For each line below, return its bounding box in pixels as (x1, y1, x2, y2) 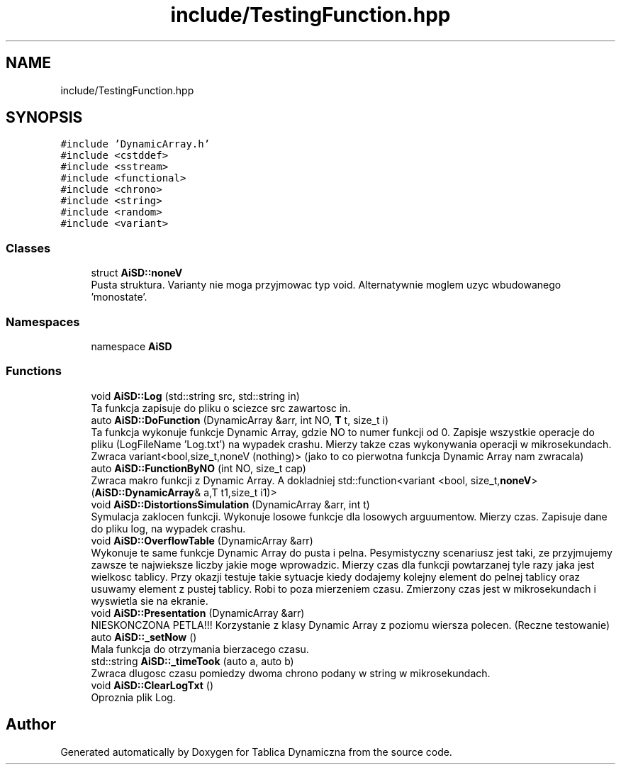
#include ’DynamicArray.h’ (60, 138, 211, 150)
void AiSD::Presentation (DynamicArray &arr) (91, 606, 305, 619)
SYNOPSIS (6, 108, 83, 127)
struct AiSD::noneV (91, 267, 183, 279)
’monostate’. (91, 291, 147, 303)
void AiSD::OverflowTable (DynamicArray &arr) (91, 534, 313, 547)
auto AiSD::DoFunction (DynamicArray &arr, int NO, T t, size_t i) (91, 413, 389, 426)
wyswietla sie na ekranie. (91, 594, 208, 607)
